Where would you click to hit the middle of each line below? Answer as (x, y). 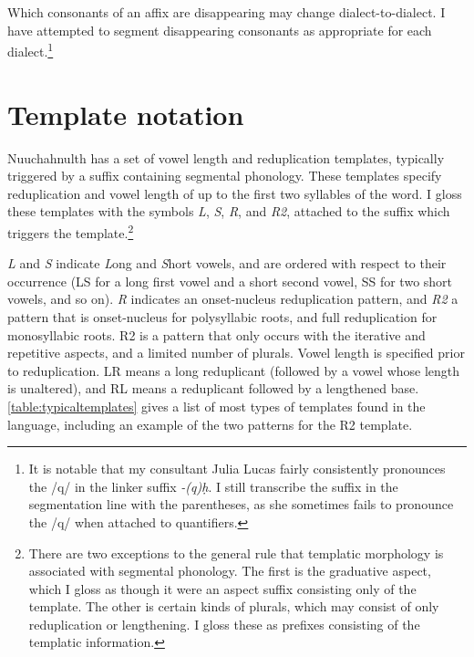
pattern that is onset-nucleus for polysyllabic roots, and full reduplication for (222, 316)
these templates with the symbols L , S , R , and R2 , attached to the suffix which (229, 211)
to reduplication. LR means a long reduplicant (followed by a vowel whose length (234, 370)
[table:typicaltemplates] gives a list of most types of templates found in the (216, 406)
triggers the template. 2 (71, 231)
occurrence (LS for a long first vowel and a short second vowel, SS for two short (230, 281)
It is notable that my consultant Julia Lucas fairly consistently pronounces (237, 469)
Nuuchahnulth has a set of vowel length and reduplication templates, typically (226, 157)
